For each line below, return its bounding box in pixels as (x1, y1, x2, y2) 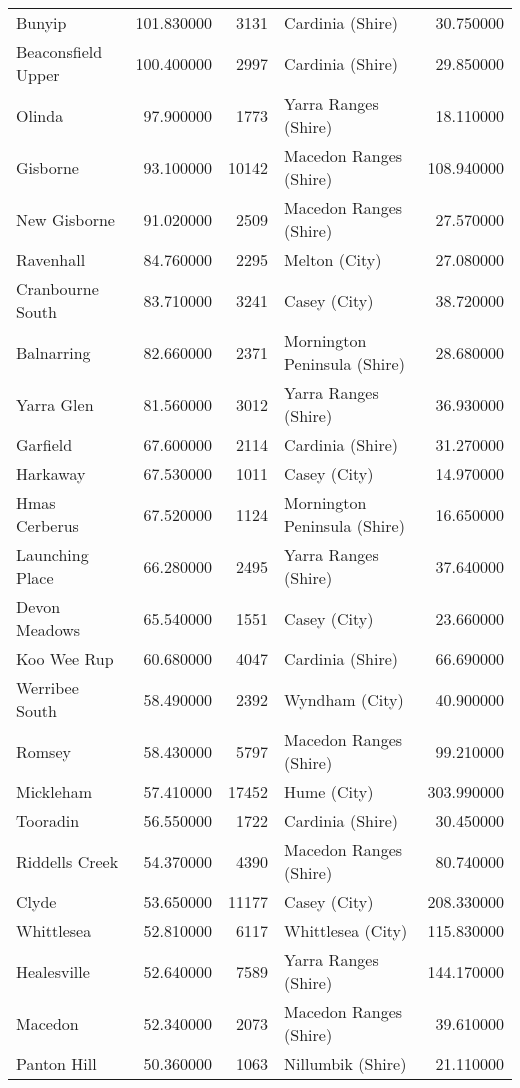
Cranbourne (16, 277, 99, 300)
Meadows (16, 618, 81, 641)
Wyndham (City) (284, 687, 404, 711)
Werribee (16, 676, 79, 699)
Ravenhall (16, 248, 86, 271)
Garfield (16, 433, 73, 456)
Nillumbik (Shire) (284, 1052, 407, 1075)
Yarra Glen (16, 392, 94, 416)
